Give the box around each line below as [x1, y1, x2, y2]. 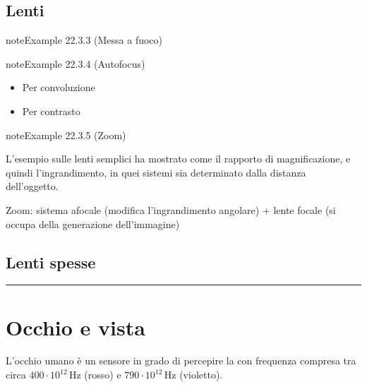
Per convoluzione [22, 80, 95, 95]
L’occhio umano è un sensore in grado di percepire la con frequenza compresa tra [6, 353, 356, 368]
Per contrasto [22, 103, 80, 118]
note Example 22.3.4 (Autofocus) [6, 56, 145, 71]
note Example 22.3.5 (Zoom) [6, 127, 126, 142]
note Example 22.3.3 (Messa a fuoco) [6, 32, 163, 47]
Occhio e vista [6, 312, 145, 341]
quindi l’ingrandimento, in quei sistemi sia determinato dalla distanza [6, 165, 306, 179]
